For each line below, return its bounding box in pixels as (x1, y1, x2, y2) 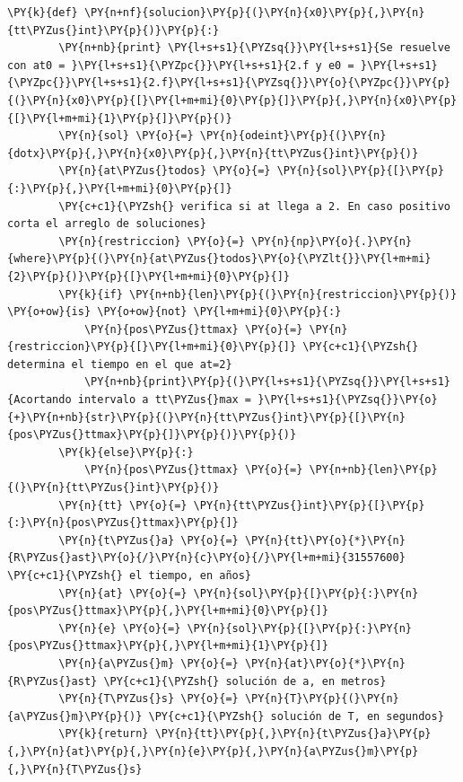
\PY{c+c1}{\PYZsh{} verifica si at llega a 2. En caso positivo (58, 199, 450, 213)
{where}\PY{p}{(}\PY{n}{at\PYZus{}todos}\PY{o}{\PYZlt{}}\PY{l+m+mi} (7, 252, 432, 266)
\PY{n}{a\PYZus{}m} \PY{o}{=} (58, 656, 239, 670)
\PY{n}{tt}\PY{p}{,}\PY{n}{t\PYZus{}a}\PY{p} (154, 727, 432, 741)
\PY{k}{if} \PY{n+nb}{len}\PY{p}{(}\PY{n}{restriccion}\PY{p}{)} (58, 287, 458, 301)
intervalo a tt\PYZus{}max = (77, 393, 252, 407)
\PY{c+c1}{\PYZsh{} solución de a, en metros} (103, 674, 387, 688)
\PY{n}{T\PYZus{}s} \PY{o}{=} (58, 692, 239, 706)
